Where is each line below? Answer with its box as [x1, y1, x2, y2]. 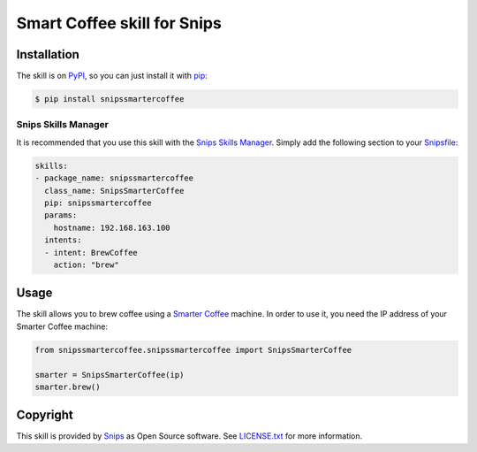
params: [44, 211, 78, 220]
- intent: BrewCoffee [44, 248, 139, 257]
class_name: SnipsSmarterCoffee [44, 186, 185, 195]
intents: [44, 235, 82, 245]
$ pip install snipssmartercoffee [34, 94, 185, 104]
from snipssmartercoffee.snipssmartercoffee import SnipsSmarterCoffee [34, 345, 352, 355]
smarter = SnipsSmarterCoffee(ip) [34, 370, 185, 379]
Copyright [16, 408, 74, 423]
